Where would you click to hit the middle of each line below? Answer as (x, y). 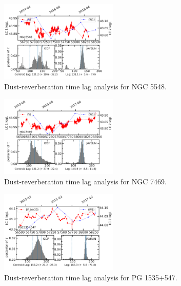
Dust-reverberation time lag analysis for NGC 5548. (85, 87)
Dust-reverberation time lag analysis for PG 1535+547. (91, 277)
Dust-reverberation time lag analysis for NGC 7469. (85, 181)
